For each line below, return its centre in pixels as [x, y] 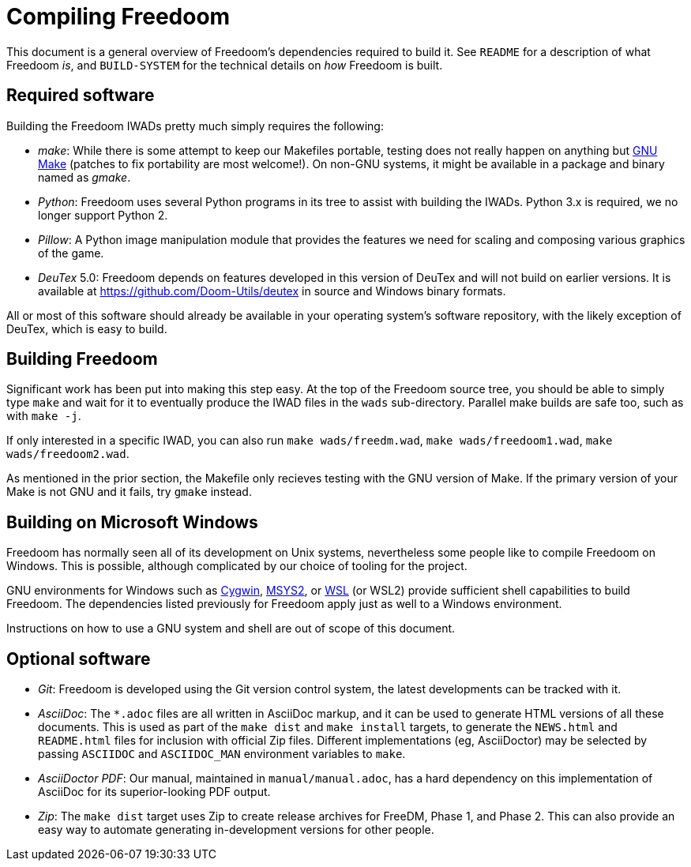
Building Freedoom [82, 359]
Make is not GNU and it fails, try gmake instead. [129, 492]
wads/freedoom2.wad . [68, 454]
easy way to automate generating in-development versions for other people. [236, 830]
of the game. [71, 253]
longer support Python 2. [103, 215]
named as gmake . [84, 177]
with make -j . [44, 416]
